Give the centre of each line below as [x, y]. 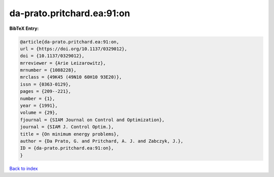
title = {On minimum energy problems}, [70, 134]
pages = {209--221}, [45, 92]
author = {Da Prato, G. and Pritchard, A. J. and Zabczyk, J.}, [102, 141]
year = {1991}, [39, 106]
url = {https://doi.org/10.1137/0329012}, [74, 49]
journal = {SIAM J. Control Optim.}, [67, 127]
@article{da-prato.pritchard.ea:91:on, [70, 42]
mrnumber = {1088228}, [48, 70]
